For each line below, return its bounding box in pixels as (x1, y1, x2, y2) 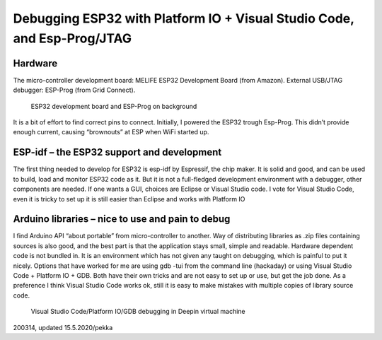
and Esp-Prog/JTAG (13, 30, 132, 46)
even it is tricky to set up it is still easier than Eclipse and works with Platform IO (13, 194, 245, 203)
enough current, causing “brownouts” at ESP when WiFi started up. (13, 128, 209, 136)
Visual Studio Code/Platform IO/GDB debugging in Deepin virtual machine (30, 307, 245, 316)
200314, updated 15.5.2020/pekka (13, 323, 113, 332)
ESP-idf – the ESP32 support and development (13, 146, 222, 158)
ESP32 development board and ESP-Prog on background (30, 102, 197, 110)
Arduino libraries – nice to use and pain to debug (13, 213, 231, 225)
